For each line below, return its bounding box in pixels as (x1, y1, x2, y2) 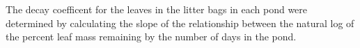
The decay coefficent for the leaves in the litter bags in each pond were (6, 2, 308, 16)
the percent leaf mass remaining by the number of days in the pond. (6, 29, 297, 44)
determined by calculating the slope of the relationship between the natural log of (6, 15, 354, 30)
